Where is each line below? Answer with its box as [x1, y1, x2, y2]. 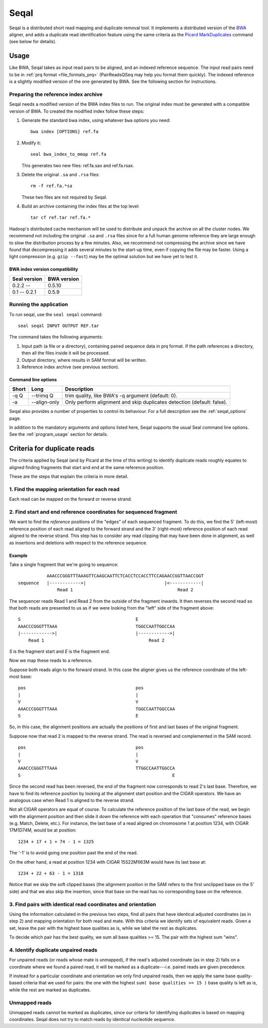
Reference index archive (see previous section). [21, 364, 120, 370]
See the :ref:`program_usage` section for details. [9, 431, 109, 437]
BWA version [48, 275, 79, 282]
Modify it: [21, 139, 41, 146]
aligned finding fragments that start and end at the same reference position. [9, 464, 164, 470]
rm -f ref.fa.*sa [30, 183, 72, 189]
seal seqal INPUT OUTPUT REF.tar [18, 323, 99, 329]
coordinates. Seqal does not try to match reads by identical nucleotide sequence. [9, 1017, 176, 1023]
